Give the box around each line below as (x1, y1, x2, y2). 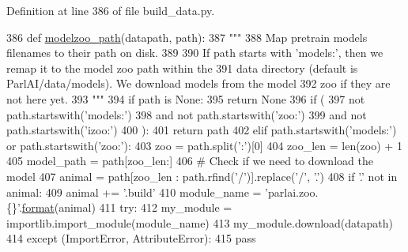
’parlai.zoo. (265, 183, 319, 200)
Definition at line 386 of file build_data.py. (6, 2, 215, 18)
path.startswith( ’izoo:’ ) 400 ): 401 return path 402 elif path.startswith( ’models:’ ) (6, 122, 397, 138)
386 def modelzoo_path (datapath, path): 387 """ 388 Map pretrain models (6, 28, 368, 45)
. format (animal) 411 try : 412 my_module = (18, 199, 232, 216)
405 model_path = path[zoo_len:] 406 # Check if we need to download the (6, 152, 373, 169)
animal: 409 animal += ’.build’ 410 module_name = (6, 183, 262, 200)
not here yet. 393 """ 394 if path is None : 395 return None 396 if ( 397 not (6, 90, 365, 107)
